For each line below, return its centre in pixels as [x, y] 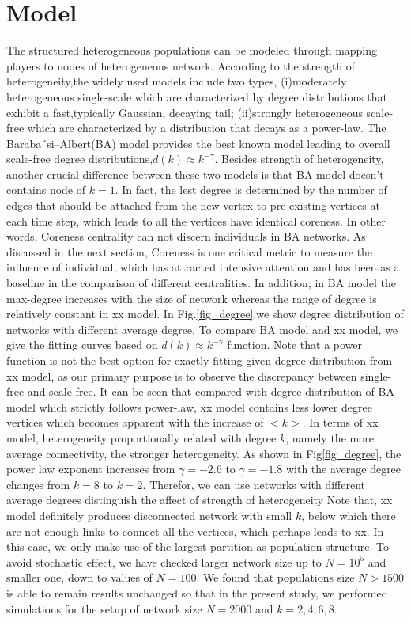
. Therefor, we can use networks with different [254, 484]
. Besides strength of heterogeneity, [299, 159]
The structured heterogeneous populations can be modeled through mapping [192, 50]
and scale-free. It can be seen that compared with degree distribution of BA [211, 391]
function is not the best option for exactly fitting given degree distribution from [200, 360]
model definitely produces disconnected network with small [149, 515]
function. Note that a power [295, 345]
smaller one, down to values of [79, 577]
